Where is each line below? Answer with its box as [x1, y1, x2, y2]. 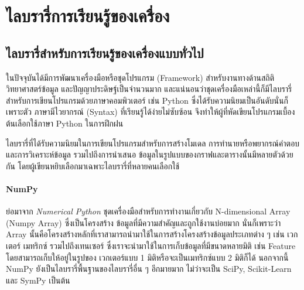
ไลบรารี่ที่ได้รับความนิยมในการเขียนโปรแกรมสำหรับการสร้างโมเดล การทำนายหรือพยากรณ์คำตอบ [6, 137, 300, 149]
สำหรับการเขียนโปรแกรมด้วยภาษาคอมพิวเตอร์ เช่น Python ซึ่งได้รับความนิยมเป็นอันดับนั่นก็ [6, 94, 288, 106]
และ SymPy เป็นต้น [6, 274, 70, 286]
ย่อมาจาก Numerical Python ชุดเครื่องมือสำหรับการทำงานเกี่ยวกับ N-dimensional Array [6, 205, 291, 217]
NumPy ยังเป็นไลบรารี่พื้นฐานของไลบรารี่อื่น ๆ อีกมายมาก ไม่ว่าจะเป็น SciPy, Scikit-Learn [6, 262, 292, 275]
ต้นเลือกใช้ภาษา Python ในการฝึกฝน [6, 117, 124, 129]
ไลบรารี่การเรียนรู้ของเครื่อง [6, 4, 170, 28]
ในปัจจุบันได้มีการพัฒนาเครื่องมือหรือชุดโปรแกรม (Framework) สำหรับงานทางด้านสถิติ [6, 71, 275, 83]
